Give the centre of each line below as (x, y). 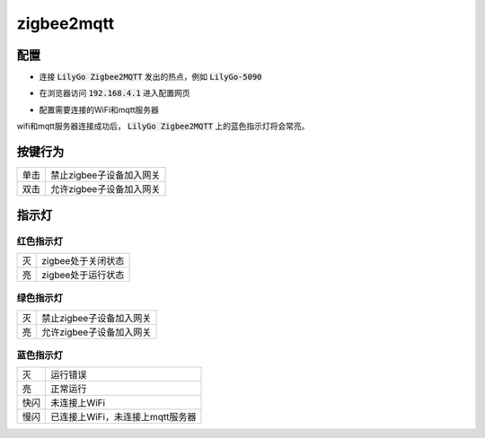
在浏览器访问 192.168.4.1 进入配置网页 (115, 93)
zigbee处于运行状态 (83, 275)
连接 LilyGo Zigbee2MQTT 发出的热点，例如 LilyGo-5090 (150, 77)
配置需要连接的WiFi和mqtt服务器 (99, 109)
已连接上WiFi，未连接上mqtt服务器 (123, 417)
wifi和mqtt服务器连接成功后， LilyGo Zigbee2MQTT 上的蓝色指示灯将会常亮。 (163, 127)
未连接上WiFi (78, 403)
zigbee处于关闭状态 (83, 260)
